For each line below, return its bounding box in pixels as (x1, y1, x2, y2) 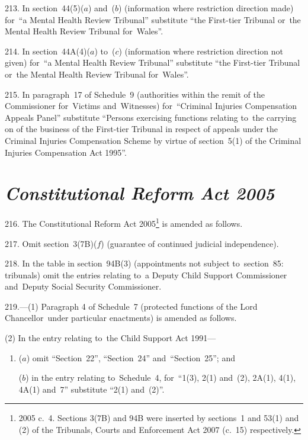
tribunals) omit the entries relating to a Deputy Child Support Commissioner (5, 268, 287, 281)
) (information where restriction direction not (118, 44, 284, 57)
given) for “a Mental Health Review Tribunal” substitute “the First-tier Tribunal (5, 56, 300, 69)
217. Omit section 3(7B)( (5, 237, 97, 249)
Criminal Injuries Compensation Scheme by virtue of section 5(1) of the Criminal (5, 134, 301, 146)
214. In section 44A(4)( (5, 44, 90, 57)
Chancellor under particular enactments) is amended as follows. (5, 311, 237, 324)
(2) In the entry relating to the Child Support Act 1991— (5, 332, 216, 344)
